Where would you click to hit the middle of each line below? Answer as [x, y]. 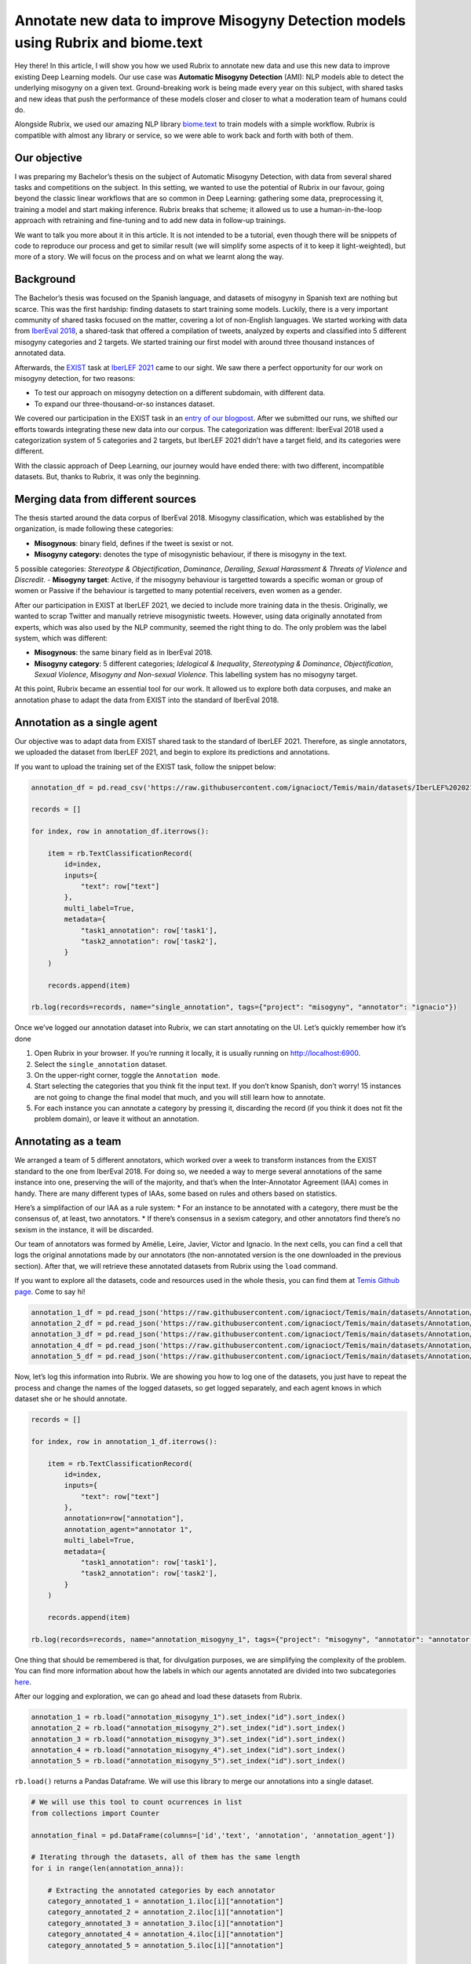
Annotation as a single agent [86, 722]
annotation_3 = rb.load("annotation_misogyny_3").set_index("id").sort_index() [188, 1739]
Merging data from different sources [105, 499]
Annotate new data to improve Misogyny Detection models [210, 20]
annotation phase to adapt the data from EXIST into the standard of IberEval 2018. [147, 700]
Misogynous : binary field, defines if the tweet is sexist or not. [134, 543]
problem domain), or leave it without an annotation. [117, 1119]
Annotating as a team [68, 1142]
